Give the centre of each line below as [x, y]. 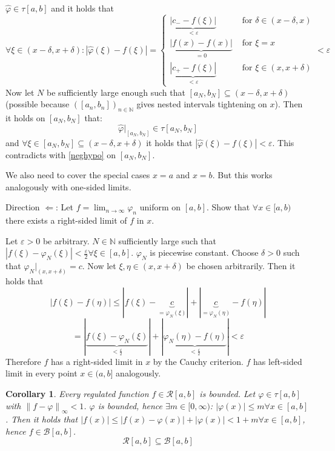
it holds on [25, 117]
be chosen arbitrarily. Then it [241, 266]
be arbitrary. [66, 240]
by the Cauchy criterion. [198, 361]
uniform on [160, 207]
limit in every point [41, 373]
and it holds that [82, 8]
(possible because [38, 104]
